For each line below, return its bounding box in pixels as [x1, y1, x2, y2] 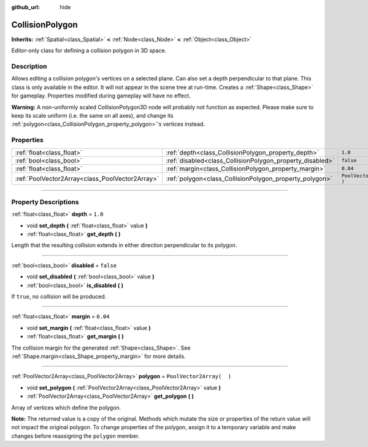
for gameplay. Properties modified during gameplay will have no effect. [11, 92, 191, 99]
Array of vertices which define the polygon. [11, 403, 121, 411]
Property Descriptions [11, 197, 79, 206]
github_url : [11, 4, 40, 10]
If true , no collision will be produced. [11, 293, 107, 300]
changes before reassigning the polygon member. [11, 432, 140, 440]
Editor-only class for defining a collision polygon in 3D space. [11, 47, 167, 55]
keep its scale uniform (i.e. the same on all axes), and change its [11, 112, 174, 119]
